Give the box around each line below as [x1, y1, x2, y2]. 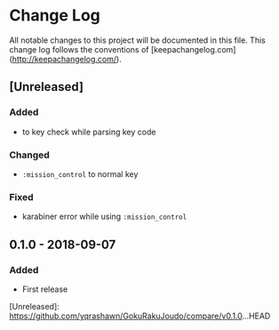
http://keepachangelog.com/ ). [12, 53, 122, 64]
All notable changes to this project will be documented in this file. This [9, 35, 267, 45]
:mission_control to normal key [21, 168, 139, 179]
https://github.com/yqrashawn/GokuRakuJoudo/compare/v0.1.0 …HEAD [9, 310, 271, 321]
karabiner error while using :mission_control [21, 211, 187, 222]
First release [21, 284, 68, 294]
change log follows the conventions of [9, 44, 149, 54]
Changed [9, 149, 51, 161]
